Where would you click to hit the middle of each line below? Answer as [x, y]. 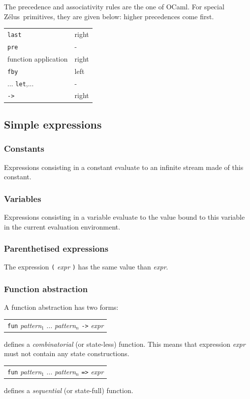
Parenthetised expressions [56, 249]
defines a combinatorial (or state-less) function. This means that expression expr [125, 344]
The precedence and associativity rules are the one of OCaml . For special [114, 6]
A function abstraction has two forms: [61, 307]
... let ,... [21, 83]
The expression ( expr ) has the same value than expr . [86, 267]
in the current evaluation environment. [62, 226]
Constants [24, 149]
